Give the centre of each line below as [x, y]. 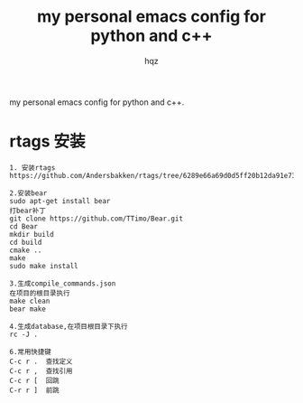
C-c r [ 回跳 [35, 380]
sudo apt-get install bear [60, 201]
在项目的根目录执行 [40, 293]
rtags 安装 [47, 141]
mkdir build [32, 234]
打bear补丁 [28, 211]
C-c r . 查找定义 [41, 361]
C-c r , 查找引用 [41, 371]
